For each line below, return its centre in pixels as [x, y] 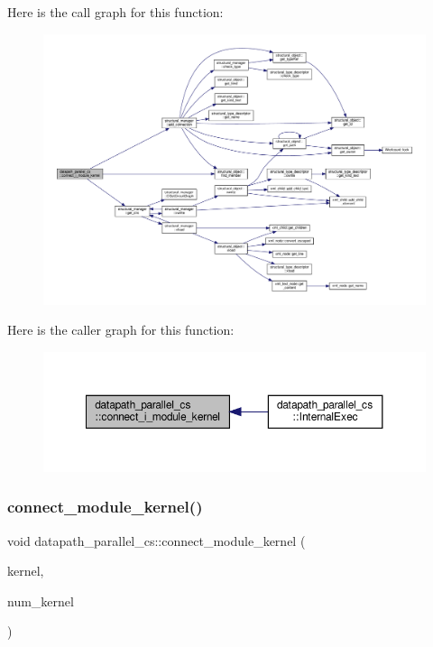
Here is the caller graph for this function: [121, 330]
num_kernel [41, 601]
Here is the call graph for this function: [115, 12]
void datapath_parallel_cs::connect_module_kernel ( [157, 540]
